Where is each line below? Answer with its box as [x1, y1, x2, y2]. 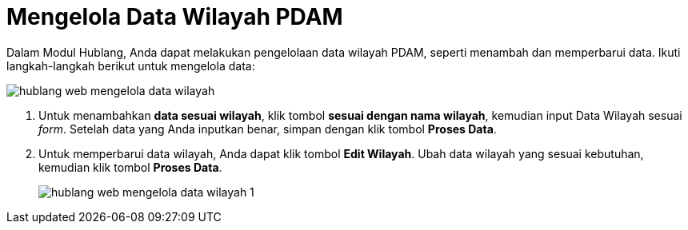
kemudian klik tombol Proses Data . [38, 160, 222, 174]
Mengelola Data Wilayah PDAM [6, 3, 343, 30]
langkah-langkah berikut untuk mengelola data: [6, 58, 255, 73]
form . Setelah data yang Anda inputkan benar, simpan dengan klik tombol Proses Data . [38, 121, 497, 136]
